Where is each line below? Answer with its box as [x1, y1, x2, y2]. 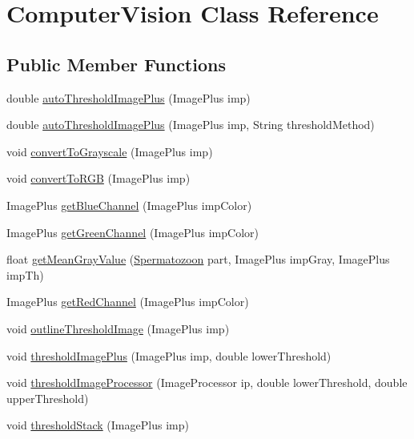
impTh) [6, 266, 44, 283]
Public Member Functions [6, 51, 226, 76]
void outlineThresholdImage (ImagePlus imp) [6, 320, 230, 336]
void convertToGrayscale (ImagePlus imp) [6, 143, 213, 159]
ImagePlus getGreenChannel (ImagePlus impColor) [6, 224, 259, 240]
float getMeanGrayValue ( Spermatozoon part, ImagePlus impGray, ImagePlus [6, 251, 390, 268]
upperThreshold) [6, 389, 89, 406]
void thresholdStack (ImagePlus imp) [6, 417, 189, 433]
